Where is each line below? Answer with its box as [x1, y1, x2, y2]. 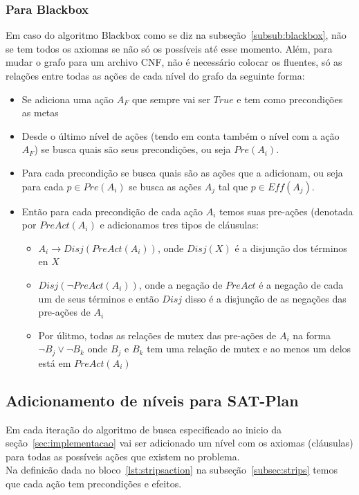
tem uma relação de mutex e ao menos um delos [147, 341, 351, 356]
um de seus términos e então [38, 291, 159, 305]
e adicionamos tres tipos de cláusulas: [100, 217, 259, 232]
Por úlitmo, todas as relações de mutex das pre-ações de [38, 327, 277, 342]
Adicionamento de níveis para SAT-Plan [6, 389, 299, 411]
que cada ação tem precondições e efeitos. [6, 476, 182, 490]
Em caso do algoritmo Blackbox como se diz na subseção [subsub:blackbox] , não [6, 28, 347, 42]
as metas [21, 105, 59, 120]
